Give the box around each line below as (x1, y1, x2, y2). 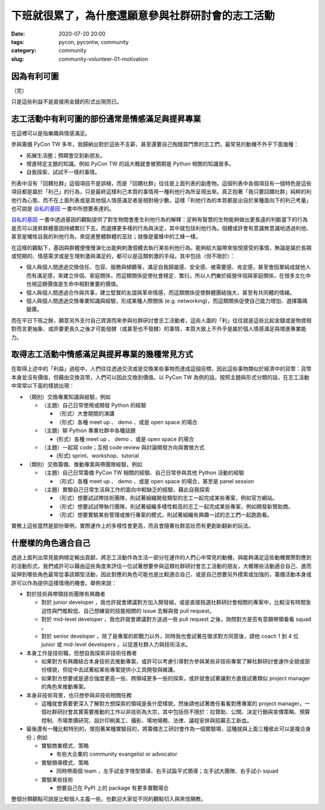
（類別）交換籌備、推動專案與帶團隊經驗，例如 (26, 460, 143, 468)
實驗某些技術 (41, 776, 73, 783)
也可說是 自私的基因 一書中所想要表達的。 (11, 205, 114, 212)
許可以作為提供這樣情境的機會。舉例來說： (11, 579, 117, 586)
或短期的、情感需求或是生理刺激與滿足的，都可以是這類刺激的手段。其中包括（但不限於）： (11, 253, 235, 259)
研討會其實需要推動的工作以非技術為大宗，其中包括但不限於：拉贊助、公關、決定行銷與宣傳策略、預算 (57, 708, 310, 715)
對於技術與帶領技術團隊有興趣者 (26, 590, 105, 597)
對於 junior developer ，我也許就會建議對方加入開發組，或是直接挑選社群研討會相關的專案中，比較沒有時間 (41, 598, 306, 606)
